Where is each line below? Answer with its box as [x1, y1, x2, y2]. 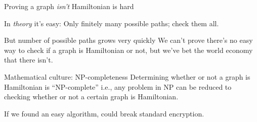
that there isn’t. [4, 54, 53, 65]
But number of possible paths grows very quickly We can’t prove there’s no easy [4, 35, 253, 45]
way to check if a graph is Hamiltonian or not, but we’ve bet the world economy [4, 44, 253, 55]
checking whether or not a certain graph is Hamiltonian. [4, 91, 179, 102]
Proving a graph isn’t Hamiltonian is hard [4, 1, 134, 11]
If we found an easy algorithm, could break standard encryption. [4, 108, 204, 118]
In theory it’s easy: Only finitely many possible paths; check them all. [4, 18, 219, 28]
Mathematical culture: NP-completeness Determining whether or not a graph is [4, 71, 250, 82]
